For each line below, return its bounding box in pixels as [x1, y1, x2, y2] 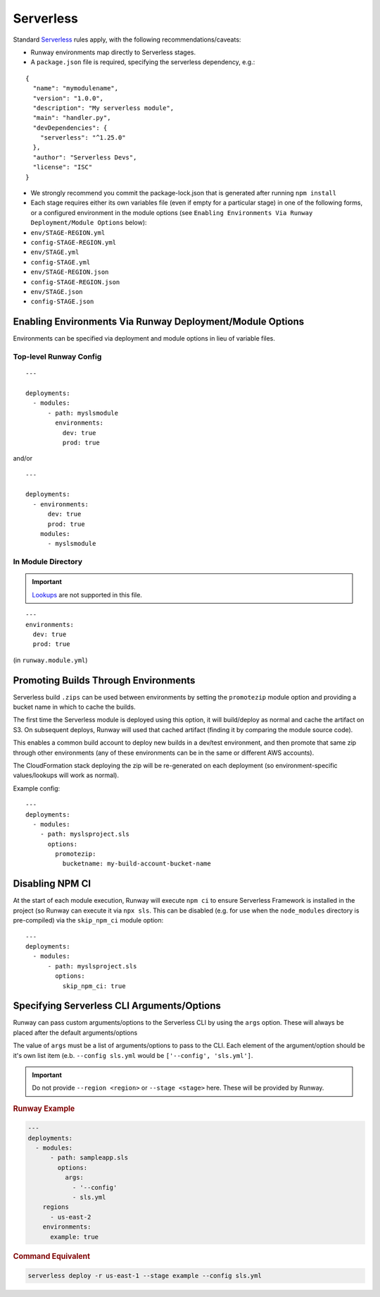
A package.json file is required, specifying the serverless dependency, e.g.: [30, 58, 255, 66]
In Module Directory [13, 557, 82, 567]
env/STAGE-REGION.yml [30, 229, 106, 236]
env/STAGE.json [30, 288, 84, 296]
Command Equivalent [13, 1251, 91, 1261]
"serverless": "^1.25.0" [39, 134, 126, 142]
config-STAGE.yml [30, 258, 91, 266]
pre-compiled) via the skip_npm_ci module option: [13, 916, 164, 925]
